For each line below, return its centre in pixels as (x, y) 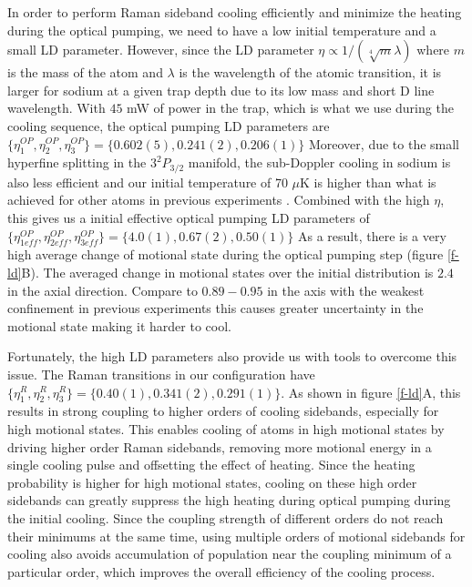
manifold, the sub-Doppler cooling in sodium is (319, 162)
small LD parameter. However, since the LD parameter (161, 50)
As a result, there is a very (372, 235)
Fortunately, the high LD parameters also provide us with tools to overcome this (232, 356)
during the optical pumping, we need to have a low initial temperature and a (222, 30)
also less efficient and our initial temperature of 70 (148, 182)
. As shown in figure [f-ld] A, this (371, 392)
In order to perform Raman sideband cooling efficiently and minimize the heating (235, 12)
